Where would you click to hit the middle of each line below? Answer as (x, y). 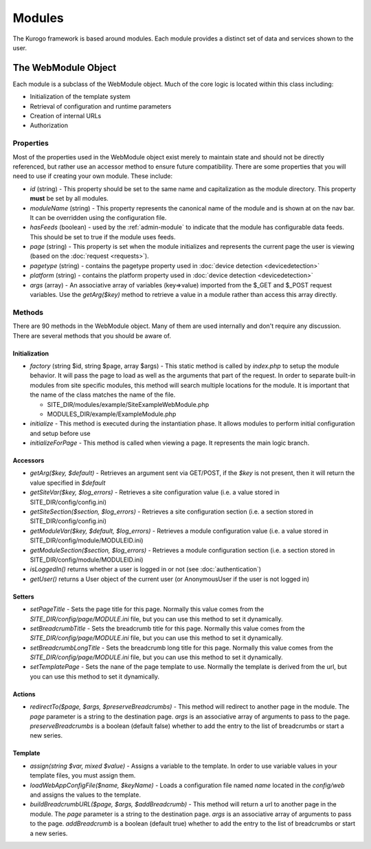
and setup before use (60, 433)
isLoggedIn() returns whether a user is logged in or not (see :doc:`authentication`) (145, 569)
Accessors (29, 461)
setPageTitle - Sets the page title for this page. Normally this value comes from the (147, 609)
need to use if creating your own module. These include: (93, 176)
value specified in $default (68, 483)
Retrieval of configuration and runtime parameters (101, 106)
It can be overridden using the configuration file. (98, 217)
